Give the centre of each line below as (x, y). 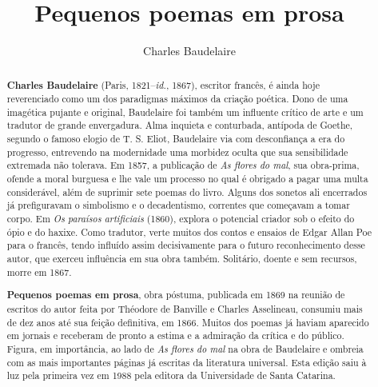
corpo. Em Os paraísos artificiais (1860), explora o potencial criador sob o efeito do (181, 219)
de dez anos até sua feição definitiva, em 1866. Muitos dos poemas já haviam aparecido (188, 322)
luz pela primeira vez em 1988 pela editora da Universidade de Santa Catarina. (171, 375)
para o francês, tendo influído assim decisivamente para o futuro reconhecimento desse (186, 245)
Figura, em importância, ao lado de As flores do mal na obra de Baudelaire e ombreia (185, 348)
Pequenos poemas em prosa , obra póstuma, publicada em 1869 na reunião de (176, 295)
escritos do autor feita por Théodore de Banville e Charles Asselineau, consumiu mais (185, 308)
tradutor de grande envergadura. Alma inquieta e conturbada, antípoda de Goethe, (180, 125)
